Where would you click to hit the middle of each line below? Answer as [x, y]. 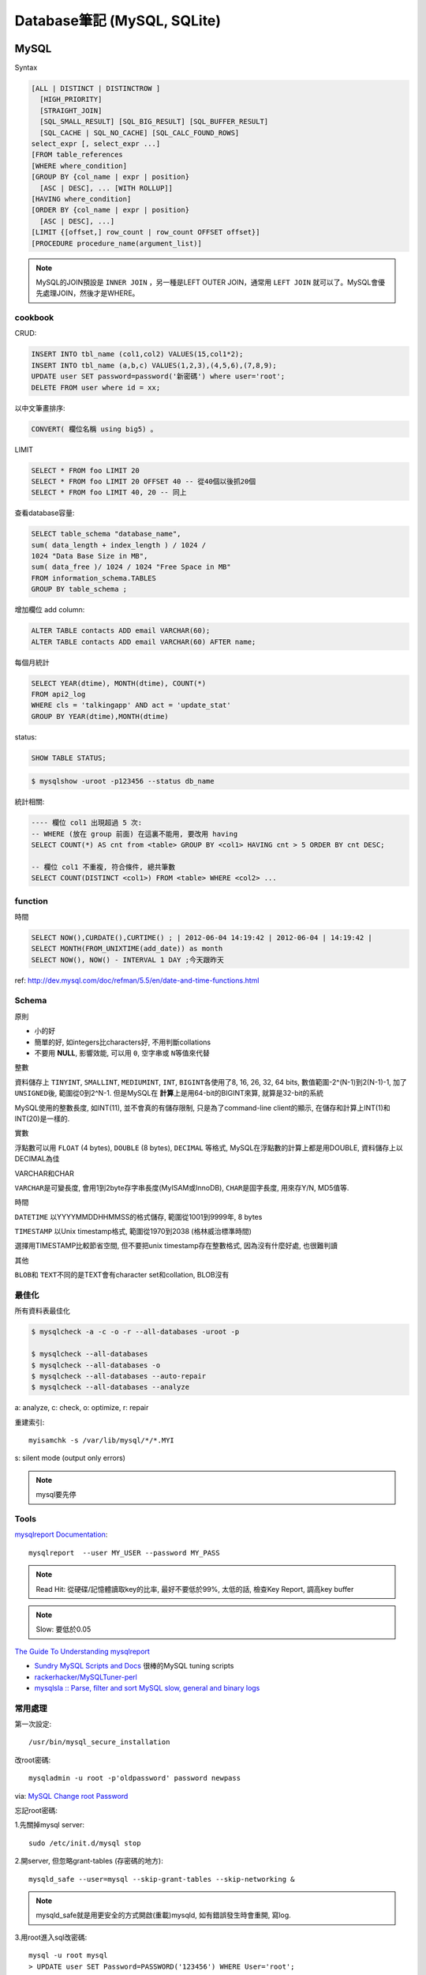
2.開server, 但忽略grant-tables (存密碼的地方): [89, 1861]
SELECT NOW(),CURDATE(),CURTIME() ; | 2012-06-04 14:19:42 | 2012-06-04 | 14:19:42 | [202, 937]
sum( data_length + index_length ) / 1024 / [119, 545]
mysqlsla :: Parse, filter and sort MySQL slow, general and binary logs [147, 1687]
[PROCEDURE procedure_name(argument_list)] [117, 243]
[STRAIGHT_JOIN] [71, 110]
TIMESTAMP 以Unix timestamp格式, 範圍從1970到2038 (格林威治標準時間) [133, 1232]
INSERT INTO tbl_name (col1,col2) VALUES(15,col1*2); [137, 354]
